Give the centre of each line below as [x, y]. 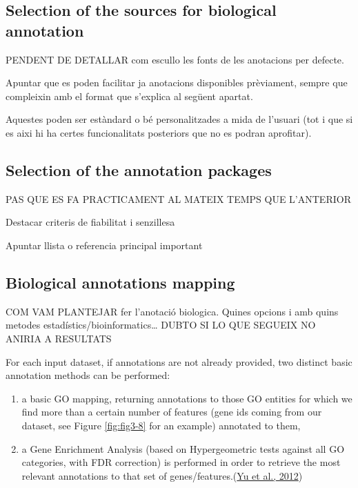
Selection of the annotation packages [139, 169]
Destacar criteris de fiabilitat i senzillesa [90, 222]
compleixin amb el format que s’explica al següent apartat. [129, 96]
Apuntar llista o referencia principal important [104, 245]
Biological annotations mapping [120, 282]
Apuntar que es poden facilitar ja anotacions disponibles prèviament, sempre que [177, 82]
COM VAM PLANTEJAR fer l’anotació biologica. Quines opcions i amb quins [172, 311]
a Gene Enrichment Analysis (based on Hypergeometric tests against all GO [183, 448]
